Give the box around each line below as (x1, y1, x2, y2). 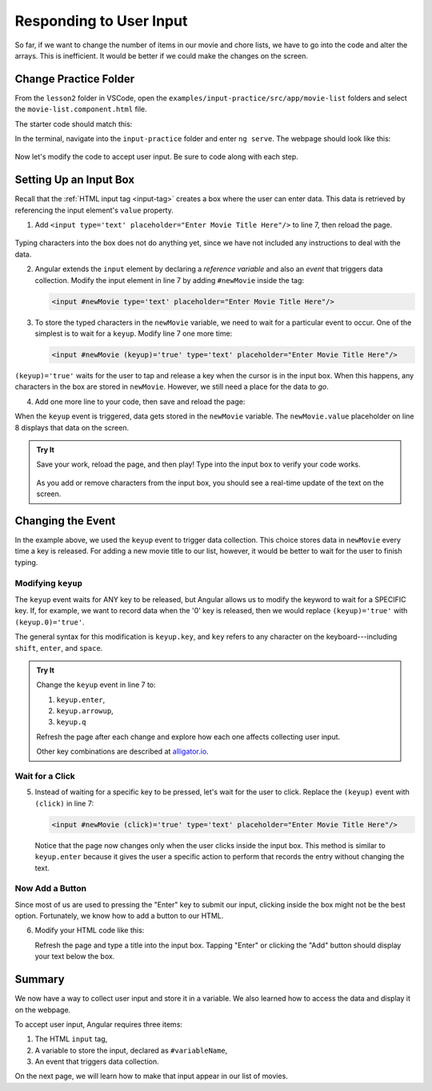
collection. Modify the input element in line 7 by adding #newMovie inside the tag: (34, 275, 304, 285)
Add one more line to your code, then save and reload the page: (34, 397, 246, 406)
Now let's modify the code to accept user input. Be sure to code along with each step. (14, 152, 299, 162)
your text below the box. (34, 952, 115, 961)
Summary (14, 972, 65, 986)
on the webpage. (14, 1004, 71, 1014)
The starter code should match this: (14, 119, 133, 128)
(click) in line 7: (34, 798, 94, 808)
